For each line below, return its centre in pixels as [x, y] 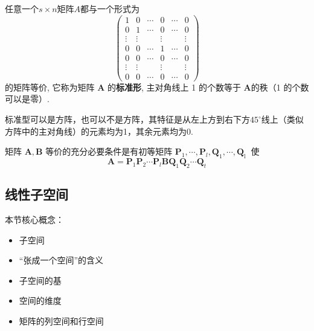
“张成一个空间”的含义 [61, 260]
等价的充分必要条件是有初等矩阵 [109, 151]
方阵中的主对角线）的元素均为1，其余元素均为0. [99, 131]
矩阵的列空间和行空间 [61, 321]
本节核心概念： [34, 220]
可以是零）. [27, 99]
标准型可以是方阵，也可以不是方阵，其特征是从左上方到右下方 [127, 119]
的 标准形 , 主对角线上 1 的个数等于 [174, 87]
